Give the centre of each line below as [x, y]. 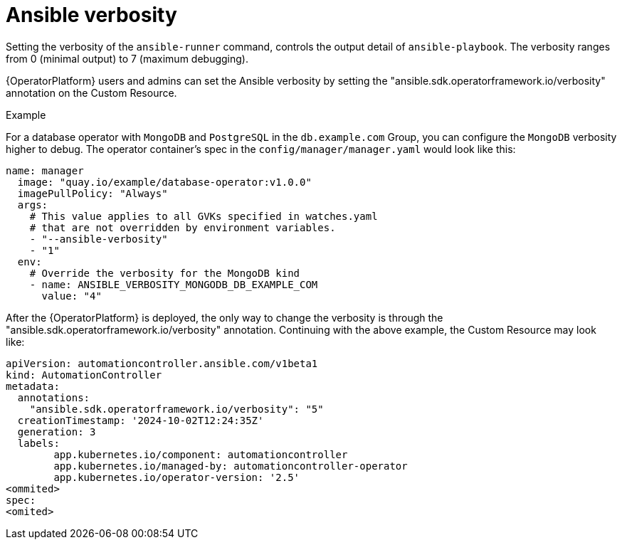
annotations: [54, 397]
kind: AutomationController [84, 375]
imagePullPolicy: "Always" [93, 193]
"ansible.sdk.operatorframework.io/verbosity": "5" [176, 409]
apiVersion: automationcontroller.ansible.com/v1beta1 [162, 363]
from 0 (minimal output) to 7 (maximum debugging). [127, 58]
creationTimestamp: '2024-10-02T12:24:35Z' [141, 420]
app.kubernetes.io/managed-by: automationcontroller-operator [231, 466]
